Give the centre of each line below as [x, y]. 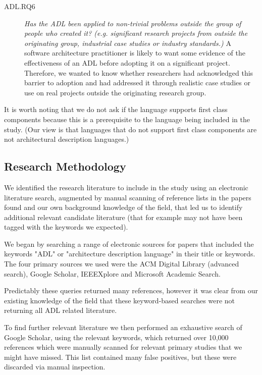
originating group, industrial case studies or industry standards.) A [128, 43]
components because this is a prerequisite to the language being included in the [127, 119]
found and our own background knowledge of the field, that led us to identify [123, 207]
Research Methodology [65, 166]
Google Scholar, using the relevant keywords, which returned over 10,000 [116, 337]
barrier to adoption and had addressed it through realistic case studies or [137, 83]
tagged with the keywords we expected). [66, 227]
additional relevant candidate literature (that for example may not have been [123, 217]
